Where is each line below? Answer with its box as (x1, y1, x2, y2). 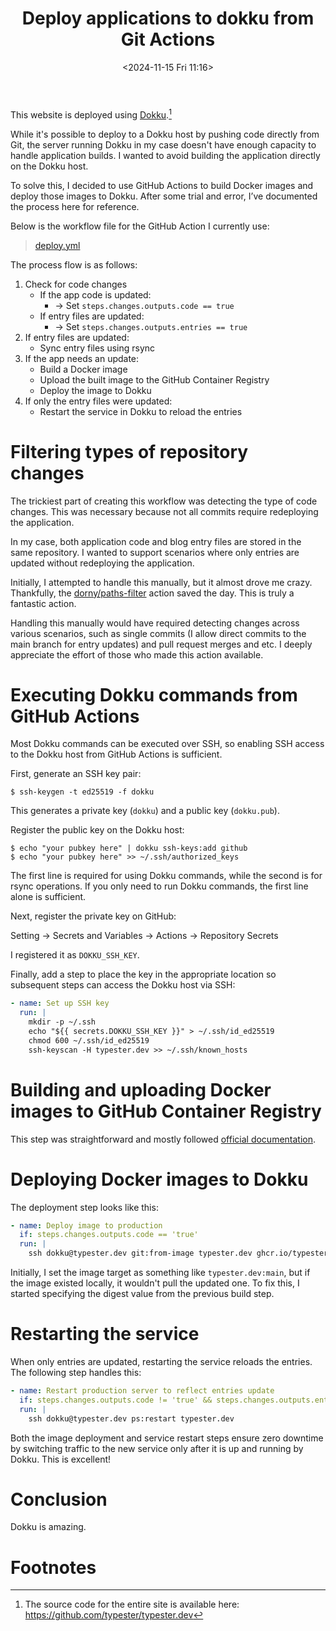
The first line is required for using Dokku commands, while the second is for (10, 870, 323, 882)
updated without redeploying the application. (10, 557, 195, 569)
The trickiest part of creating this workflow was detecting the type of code (10, 495, 318, 507)
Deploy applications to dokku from (21, 7, 315, 30)
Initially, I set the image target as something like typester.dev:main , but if (10, 1267, 311, 1279)
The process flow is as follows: (10, 258, 138, 271)
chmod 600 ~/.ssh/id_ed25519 (28, 1035, 150, 1046)
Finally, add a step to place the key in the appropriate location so (10, 968, 277, 981)
